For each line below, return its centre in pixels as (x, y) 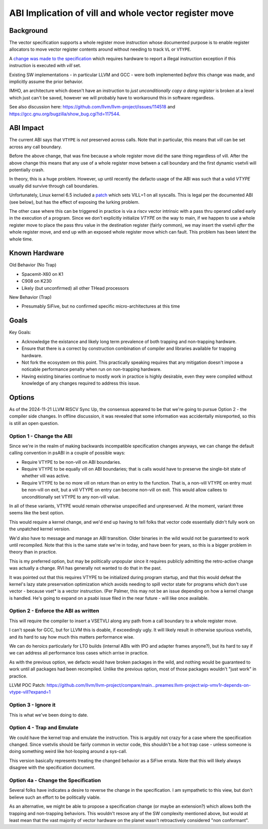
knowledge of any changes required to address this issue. (81, 383)
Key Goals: (20, 332)
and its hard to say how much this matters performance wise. (72, 637)
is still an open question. (34, 423)
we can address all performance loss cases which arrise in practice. (79, 653)
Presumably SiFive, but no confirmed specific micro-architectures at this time (101, 306)
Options (22, 397)
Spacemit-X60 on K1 (42, 274)
